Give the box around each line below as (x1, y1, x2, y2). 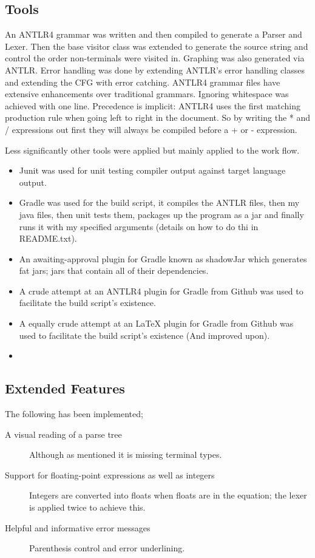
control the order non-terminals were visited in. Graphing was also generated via (5, 52, 305, 64)
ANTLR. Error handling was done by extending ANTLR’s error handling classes (5, 63, 305, 76)
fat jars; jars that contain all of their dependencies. (19, 264, 209, 277)
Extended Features (5, 379, 125, 398)
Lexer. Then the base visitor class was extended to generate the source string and (5, 39, 308, 52)
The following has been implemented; (5, 407, 143, 420)
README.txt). (19, 232, 77, 245)
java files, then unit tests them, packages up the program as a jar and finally (19, 208, 304, 220)
